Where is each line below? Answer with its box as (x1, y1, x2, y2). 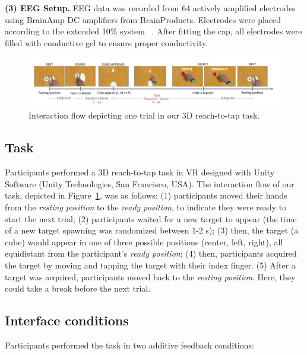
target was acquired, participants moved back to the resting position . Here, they (5, 270, 296, 283)
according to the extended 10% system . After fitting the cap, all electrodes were (5, 25, 302, 37)
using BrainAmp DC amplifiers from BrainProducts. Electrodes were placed (5, 13, 281, 25)
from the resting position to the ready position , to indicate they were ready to (5, 201, 287, 213)
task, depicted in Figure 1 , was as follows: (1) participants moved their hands (5, 189, 287, 202)
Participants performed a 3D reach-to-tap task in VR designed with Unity (5, 166, 275, 178)
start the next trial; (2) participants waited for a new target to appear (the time (5, 212, 297, 225)
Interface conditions (5, 311, 129, 330)
